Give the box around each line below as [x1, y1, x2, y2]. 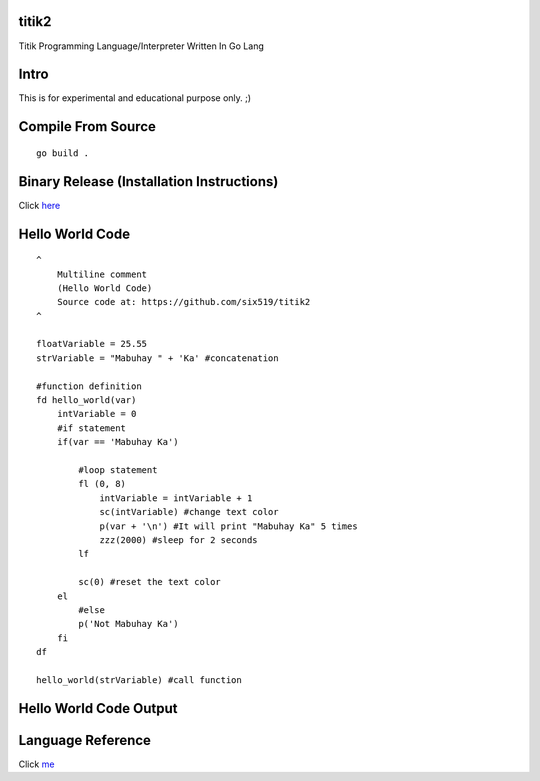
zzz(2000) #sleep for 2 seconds [99, 534, 259, 545]
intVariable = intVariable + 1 [99, 492, 253, 504]
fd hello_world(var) [36, 395, 137, 406]
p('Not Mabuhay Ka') [78, 618, 179, 630]
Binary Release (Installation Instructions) [18, 173, 279, 190]
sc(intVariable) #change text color [99, 506, 279, 518]
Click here [18, 199, 61, 211]
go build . [36, 147, 90, 159]
